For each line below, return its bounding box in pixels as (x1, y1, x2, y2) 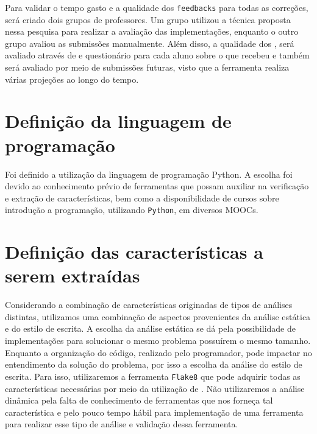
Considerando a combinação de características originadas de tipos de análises (5, 298, 293, 311)
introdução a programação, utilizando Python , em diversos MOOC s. (5, 203, 258, 216)
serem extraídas (5, 263, 140, 288)
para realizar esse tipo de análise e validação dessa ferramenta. (5, 418, 238, 430)
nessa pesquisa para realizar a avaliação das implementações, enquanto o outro (5, 25, 299, 38)
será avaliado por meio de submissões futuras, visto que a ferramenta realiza (5, 61, 290, 74)
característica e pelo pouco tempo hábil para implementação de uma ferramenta (5, 405, 304, 418)
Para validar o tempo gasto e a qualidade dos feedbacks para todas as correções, (5, 1, 308, 13)
